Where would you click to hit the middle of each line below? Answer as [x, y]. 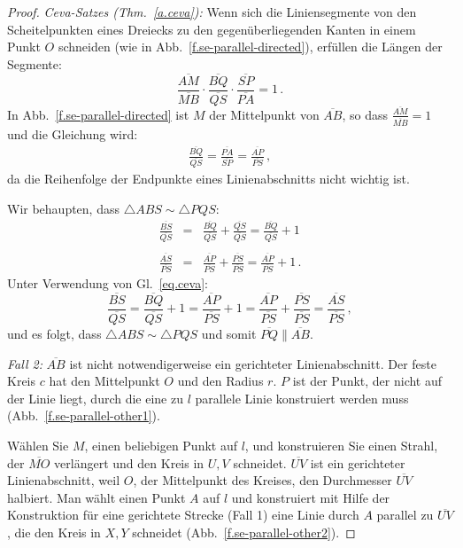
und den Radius [220, 381]
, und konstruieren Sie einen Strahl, [341, 445]
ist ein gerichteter [358, 462]
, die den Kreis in [54, 532]
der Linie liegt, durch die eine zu [95, 398]
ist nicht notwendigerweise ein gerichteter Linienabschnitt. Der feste [253, 363]
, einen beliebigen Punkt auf [161, 445]
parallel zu [405, 515]
